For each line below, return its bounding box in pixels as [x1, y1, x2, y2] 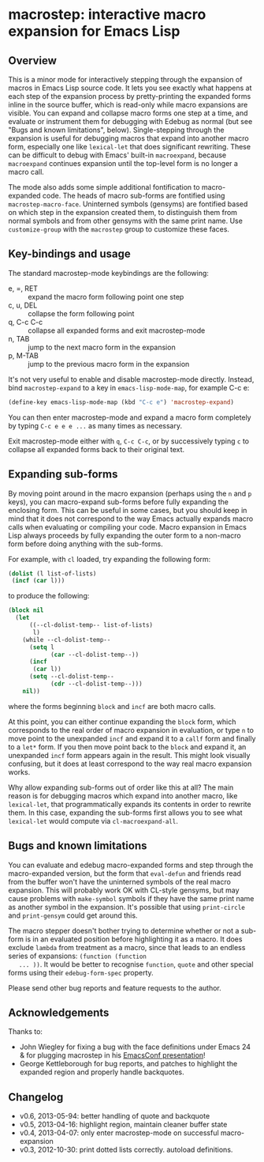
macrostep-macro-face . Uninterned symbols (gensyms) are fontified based [8, 199, 248, 209]
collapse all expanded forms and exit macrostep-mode [28, 326, 206, 335]
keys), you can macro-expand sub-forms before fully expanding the [8, 496, 229, 507]
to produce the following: [8, 591, 90, 601]
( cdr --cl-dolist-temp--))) [50, 680, 143, 688]
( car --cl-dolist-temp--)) [50, 651, 139, 658]
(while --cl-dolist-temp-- [22, 636, 111, 643]
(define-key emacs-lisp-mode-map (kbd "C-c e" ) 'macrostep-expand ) [8, 398, 235, 406]
